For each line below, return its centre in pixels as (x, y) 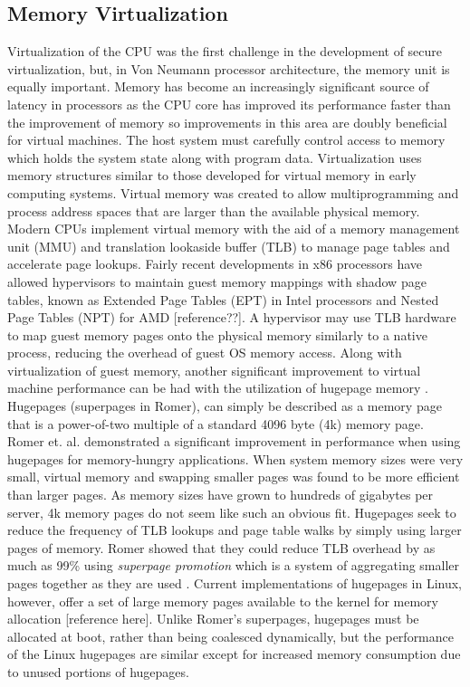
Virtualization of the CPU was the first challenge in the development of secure (225, 51)
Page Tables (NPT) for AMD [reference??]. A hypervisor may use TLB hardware (232, 317)
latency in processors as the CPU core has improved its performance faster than (229, 104)
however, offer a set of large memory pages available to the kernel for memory (223, 601)
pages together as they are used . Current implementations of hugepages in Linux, (235, 583)
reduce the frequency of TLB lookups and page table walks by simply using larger (235, 530)
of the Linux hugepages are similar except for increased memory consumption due (234, 654)
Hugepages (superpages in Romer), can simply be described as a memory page (225, 406)
